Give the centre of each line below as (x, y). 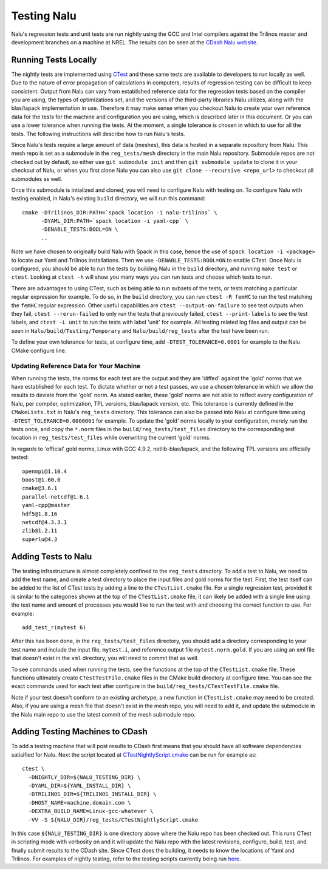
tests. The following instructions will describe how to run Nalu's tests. (98, 134)
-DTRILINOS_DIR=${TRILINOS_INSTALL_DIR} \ (93, 794)
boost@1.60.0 (41, 480)
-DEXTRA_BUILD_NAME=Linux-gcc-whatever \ (91, 811)
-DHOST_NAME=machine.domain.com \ (80, 803)
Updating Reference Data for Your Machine (76, 366)
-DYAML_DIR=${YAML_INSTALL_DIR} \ (80, 786)
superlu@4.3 (40, 539)
